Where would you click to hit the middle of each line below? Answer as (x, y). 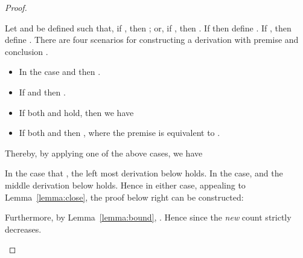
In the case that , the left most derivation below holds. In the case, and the (144, 173)
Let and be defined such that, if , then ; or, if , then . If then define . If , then (148, 27)
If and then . (42, 92)
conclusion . (27, 51)
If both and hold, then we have (76, 112)
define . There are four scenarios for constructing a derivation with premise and (152, 40)
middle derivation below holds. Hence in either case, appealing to (125, 185)
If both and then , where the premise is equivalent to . (120, 133)
